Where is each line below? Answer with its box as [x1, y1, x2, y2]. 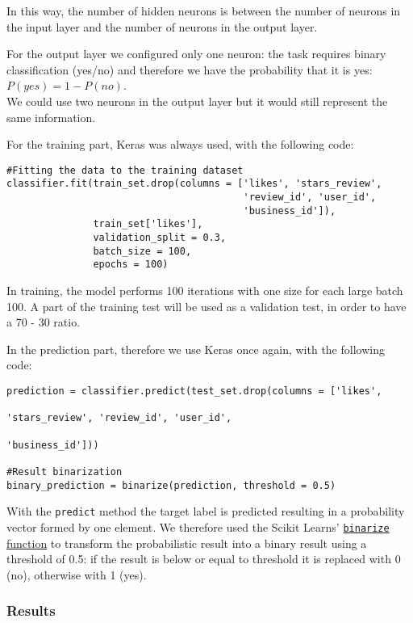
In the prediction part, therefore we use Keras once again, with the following [6, 340, 385, 357]
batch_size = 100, [93, 245, 192, 257]
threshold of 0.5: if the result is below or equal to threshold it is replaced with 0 [6, 550, 401, 567]
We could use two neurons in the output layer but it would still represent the [6, 92, 388, 109]
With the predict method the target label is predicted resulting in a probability [6, 503, 405, 520]
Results [6, 600, 56, 621]
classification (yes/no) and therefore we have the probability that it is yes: [6, 61, 373, 78]
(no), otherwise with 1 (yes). [6, 566, 147, 583]
